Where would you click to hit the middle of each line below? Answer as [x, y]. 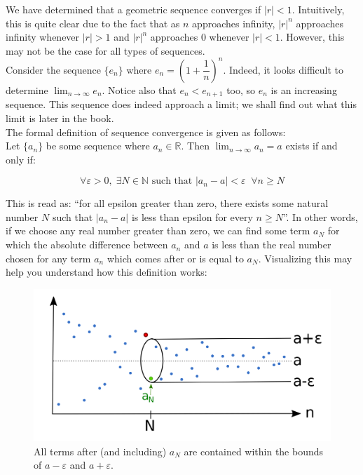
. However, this [312, 37]
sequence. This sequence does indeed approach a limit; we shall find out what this [181, 104]
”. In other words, [320, 216]
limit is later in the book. [60, 118]
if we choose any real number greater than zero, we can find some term [158, 230]
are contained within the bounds [254, 451]
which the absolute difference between [87, 245]
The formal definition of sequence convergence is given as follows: [146, 132]
